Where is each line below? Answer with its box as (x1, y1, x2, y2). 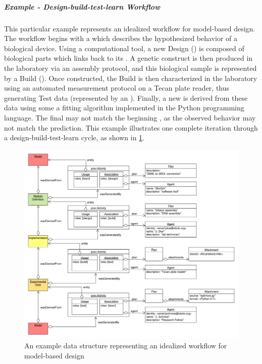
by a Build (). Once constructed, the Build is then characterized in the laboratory (4, 72, 257, 83)
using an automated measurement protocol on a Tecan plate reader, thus (4, 83, 230, 93)
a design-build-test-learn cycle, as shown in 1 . (4, 132, 145, 143)
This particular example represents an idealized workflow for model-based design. (4, 23, 255, 33)
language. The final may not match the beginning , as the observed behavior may (4, 112, 256, 123)
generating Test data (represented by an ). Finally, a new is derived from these (4, 92, 248, 103)
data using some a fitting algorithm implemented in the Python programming (4, 102, 244, 113)
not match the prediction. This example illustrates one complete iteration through (4, 122, 258, 133)
